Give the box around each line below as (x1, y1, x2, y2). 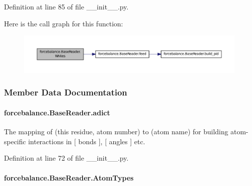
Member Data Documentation (4, 86, 127, 98)
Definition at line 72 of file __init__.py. (4, 153, 129, 163)
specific (4, 136, 26, 146)
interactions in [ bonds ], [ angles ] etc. (28, 136, 145, 146)
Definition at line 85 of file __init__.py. (4, 1, 129, 11)
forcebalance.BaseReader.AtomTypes (4, 172, 134, 183)
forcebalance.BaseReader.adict (4, 107, 110, 117)
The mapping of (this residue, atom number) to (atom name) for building (4, 126, 229, 137)
